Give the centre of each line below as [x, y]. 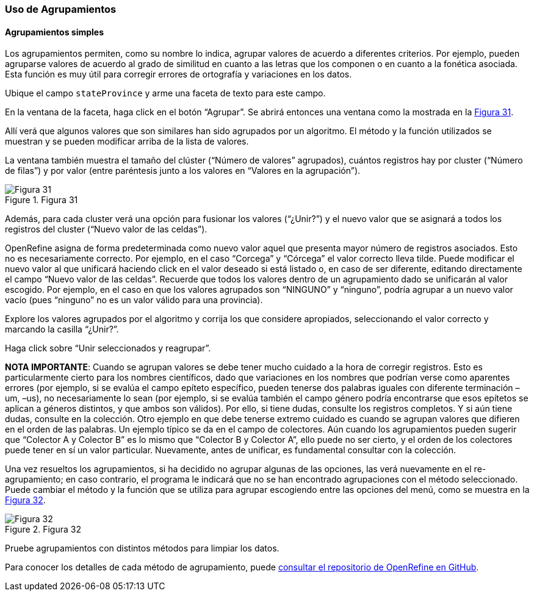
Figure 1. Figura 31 [41, 200]
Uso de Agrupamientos [61, 9]
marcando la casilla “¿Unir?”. [62, 329]
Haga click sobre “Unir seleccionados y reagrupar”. [108, 348]
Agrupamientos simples [55, 32]
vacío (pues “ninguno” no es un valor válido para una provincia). [134, 300]
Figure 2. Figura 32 [43, 530]
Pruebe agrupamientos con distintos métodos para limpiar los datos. [142, 548]
